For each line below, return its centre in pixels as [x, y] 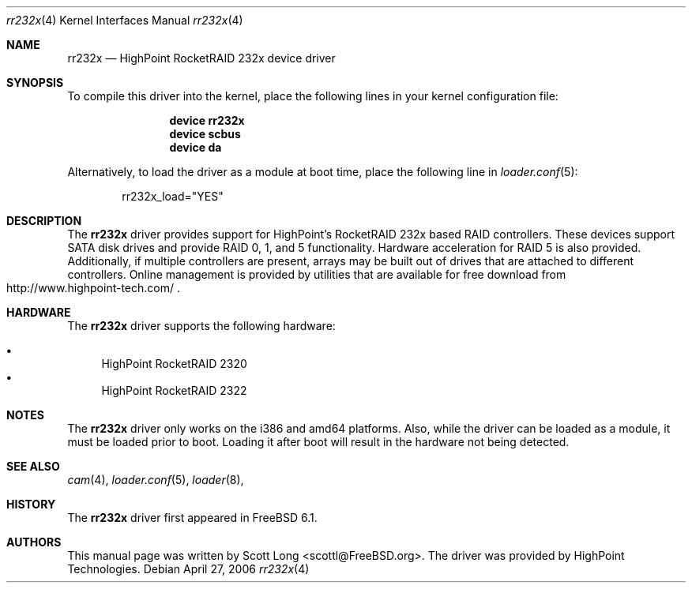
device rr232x [207, 120]
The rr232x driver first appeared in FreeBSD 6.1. [192, 518]
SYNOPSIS [35, 83]
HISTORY [31, 504]
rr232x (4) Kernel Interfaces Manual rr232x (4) [125, 20]
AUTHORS [34, 542]
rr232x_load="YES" [173, 196]
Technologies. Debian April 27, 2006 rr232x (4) [188, 569]
